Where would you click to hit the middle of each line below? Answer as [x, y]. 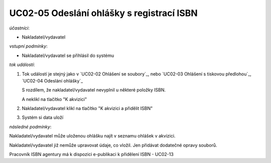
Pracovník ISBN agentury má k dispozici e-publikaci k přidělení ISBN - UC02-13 [92, 154]
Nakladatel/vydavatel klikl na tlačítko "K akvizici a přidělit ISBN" [87, 108]
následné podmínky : [30, 126]
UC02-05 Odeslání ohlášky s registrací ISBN [103, 13]
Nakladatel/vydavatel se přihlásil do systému [68, 55]
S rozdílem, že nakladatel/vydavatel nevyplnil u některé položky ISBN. [94, 90]
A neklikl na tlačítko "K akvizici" [54, 99]
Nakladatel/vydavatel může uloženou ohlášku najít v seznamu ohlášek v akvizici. [92, 136]
